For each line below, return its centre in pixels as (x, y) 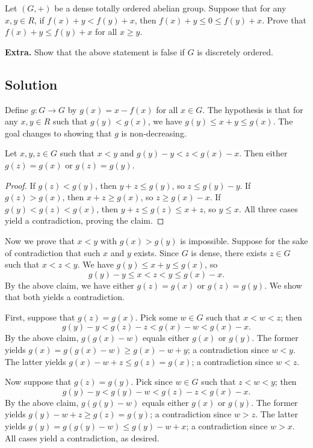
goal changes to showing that (58, 133)
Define (17, 109)
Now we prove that (40, 240)
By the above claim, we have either (70, 285)
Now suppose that (38, 382)
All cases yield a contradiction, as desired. (82, 437)
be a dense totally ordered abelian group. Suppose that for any (170, 8)
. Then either (263, 153)
